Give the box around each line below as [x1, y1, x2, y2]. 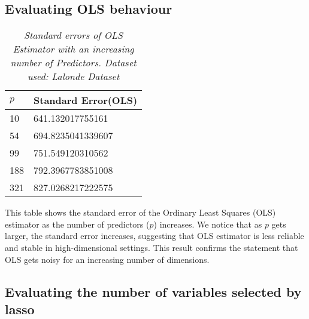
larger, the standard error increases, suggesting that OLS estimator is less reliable [5, 229, 304, 242]
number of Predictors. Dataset [10, 56, 137, 70]
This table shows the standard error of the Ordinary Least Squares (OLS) [5, 206, 276, 219]
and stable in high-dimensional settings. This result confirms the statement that [5, 241, 298, 253]
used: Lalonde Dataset [27, 69, 120, 84]
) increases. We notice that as [153, 217, 262, 230]
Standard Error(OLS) [34, 93, 138, 108]
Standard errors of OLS [24, 28, 123, 42]
